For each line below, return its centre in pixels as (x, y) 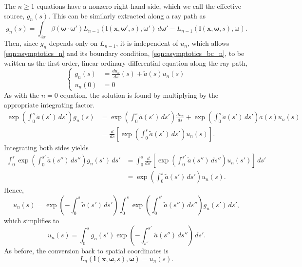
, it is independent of (147, 43)
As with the (22, 95)
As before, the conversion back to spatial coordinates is (86, 251)
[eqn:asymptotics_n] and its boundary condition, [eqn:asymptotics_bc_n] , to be (124, 53)
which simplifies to (32, 220)
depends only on (73, 43)
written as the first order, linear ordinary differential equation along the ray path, (126, 62)
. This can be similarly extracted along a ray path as (127, 15)
